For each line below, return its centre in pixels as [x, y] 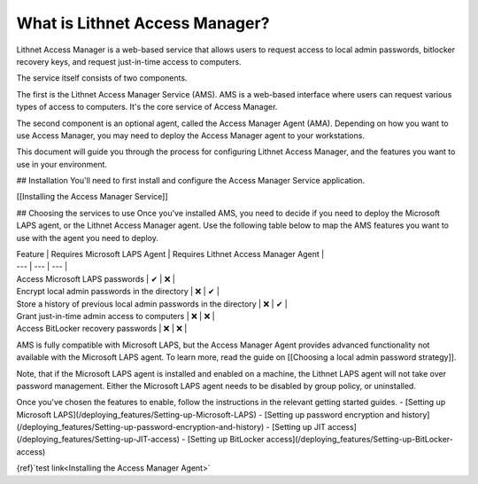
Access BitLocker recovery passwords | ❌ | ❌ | [102, 329]
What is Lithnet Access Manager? [143, 23]
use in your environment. [62, 164]
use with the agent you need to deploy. [87, 238]
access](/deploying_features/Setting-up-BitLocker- [359, 440]
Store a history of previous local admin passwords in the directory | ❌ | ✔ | [152, 304]
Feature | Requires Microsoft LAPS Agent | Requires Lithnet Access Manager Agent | [170, 254]
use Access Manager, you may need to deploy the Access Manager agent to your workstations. [190, 135]
